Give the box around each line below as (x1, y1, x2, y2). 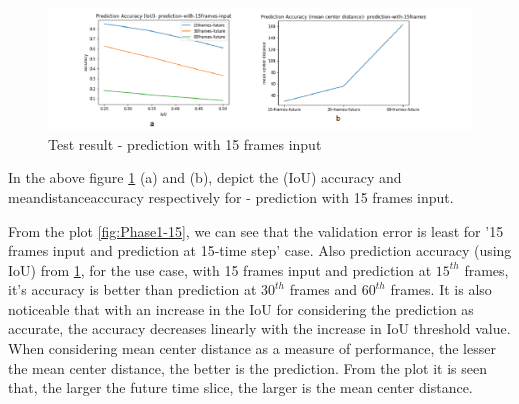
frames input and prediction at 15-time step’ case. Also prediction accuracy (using (8, 240, 512, 261)
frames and (289, 279, 358, 300)
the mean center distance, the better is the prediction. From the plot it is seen (8, 357, 487, 378)
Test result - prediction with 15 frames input (48, 133, 322, 154)
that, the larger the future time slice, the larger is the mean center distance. (8, 377, 473, 398)
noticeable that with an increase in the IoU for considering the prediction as (8, 298, 474, 319)
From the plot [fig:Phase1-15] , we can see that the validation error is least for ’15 (8, 220, 504, 241)
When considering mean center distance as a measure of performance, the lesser (8, 338, 496, 359)
